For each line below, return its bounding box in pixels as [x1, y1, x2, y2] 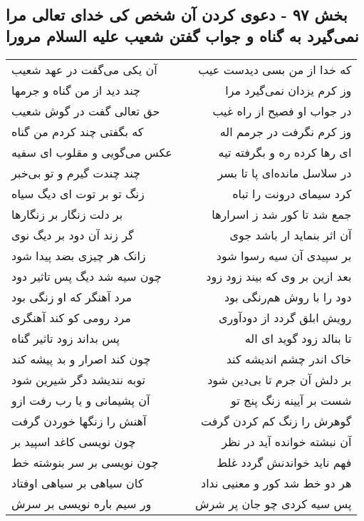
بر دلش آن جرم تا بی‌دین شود [207, 371, 352, 388]
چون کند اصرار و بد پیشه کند [11, 350, 151, 367]
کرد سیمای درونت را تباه [232, 185, 352, 202]
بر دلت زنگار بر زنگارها [11, 205, 123, 222]
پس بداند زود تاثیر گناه [11, 329, 120, 346]
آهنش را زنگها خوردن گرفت [11, 412, 147, 429]
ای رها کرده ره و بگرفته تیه [218, 143, 352, 160]
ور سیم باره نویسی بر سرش [11, 495, 152, 512]
